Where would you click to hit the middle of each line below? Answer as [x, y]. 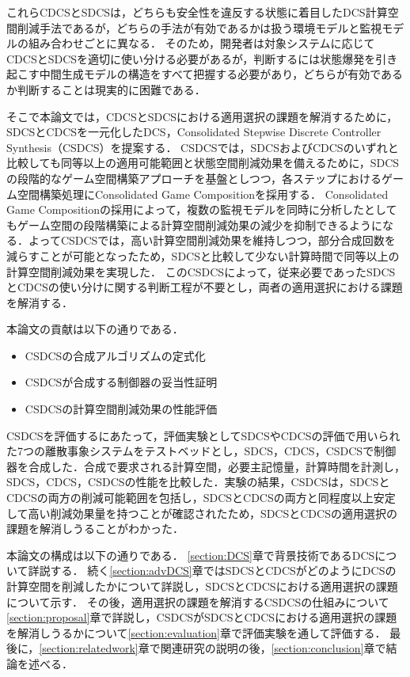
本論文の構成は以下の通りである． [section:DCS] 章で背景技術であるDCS [191, 555]
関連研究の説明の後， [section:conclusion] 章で [273, 648]
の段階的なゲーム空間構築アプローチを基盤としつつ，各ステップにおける [194, 178]
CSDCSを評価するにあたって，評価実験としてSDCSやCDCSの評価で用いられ [203, 435]
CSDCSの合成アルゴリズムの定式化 [115, 355]
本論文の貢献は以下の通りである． [95, 329]
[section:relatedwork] [89, 648]
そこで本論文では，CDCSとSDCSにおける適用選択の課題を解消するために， [202, 116]
